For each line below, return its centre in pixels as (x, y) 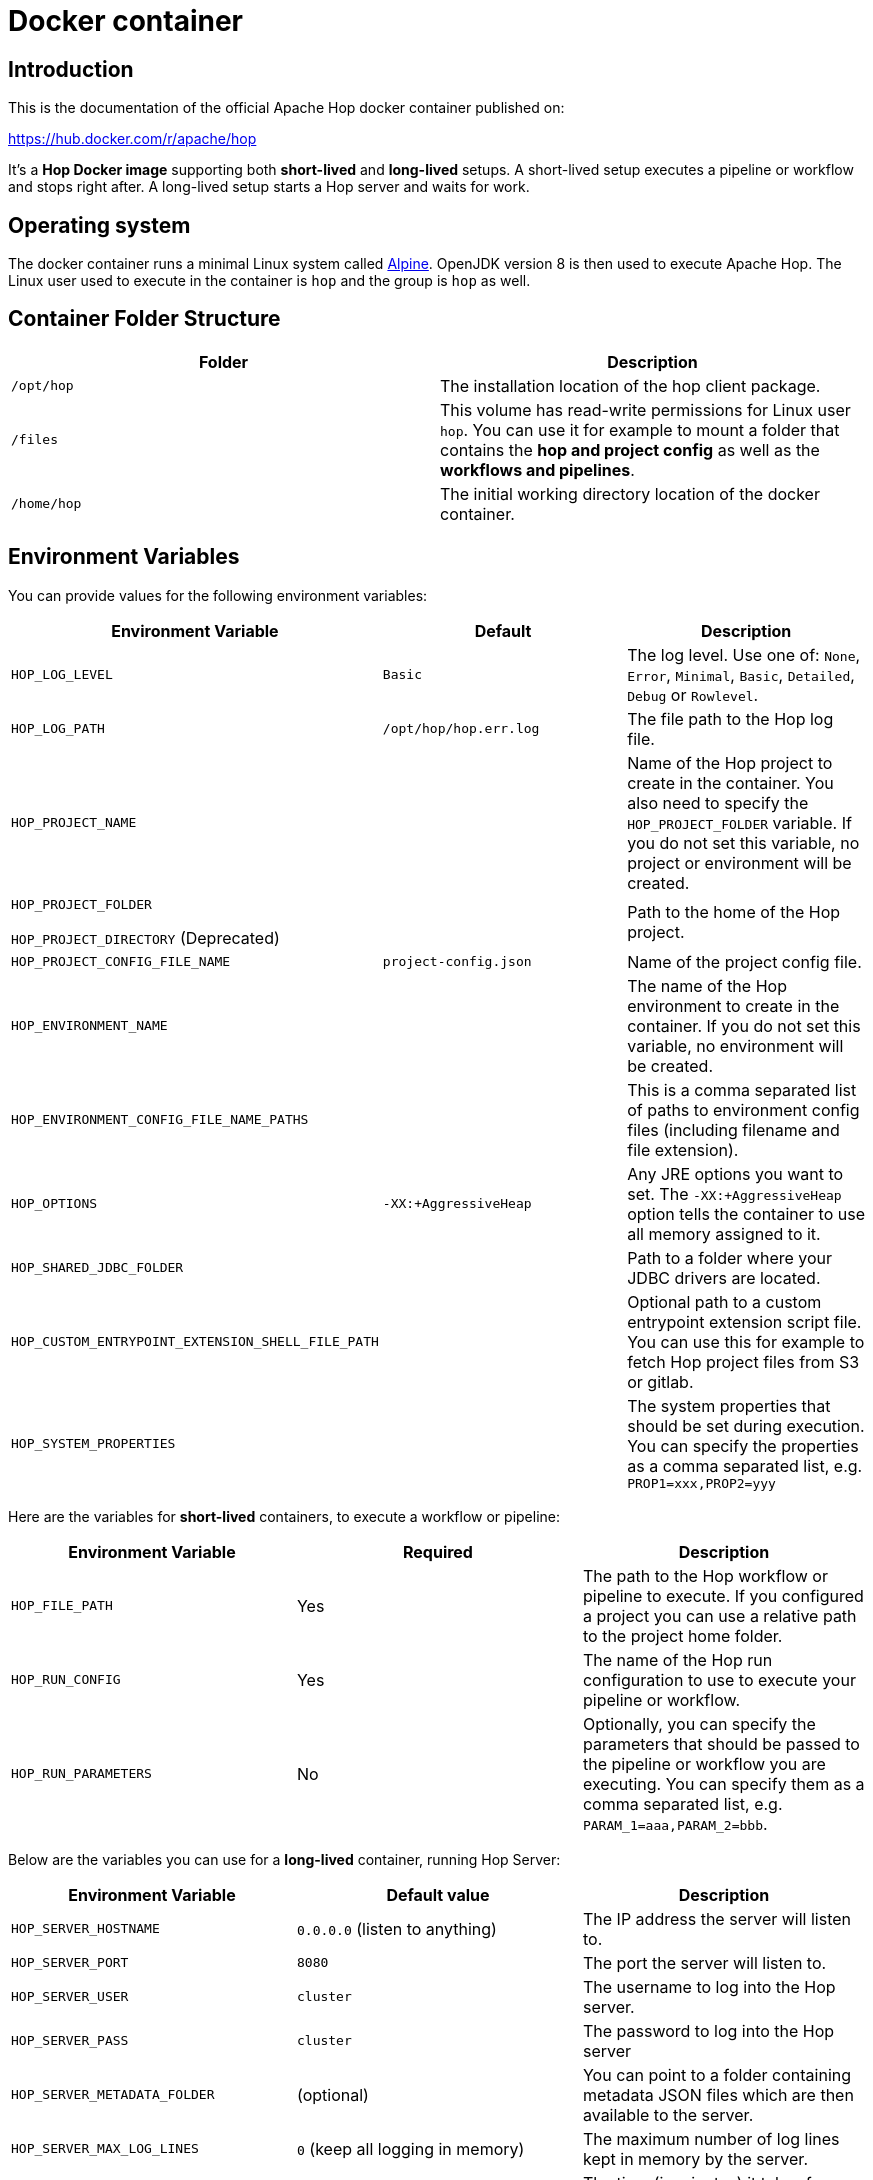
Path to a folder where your (730, 1257)
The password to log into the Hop (708, 2030)
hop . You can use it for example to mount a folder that (640, 429)
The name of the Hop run (677, 1659)
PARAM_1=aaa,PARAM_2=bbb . (675, 1823)
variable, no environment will (735, 1045)
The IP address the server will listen (717, 1918)
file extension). (683, 1149)
